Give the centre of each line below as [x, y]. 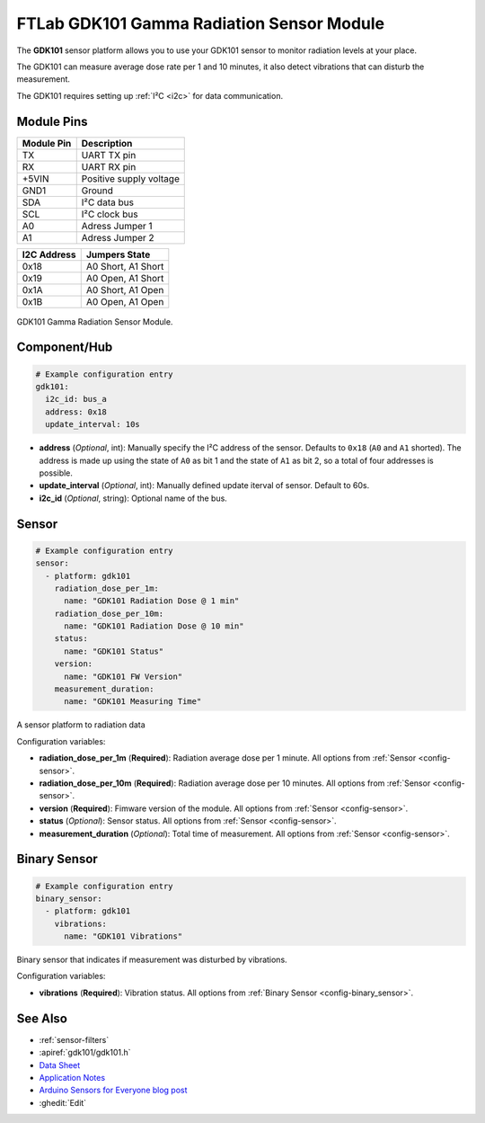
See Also [42, 1018]
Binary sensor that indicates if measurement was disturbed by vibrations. [152, 960]
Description [107, 143]
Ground [97, 191]
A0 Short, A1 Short [125, 266]
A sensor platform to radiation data [81, 725]
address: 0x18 [76, 412]
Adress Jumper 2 [118, 237]
